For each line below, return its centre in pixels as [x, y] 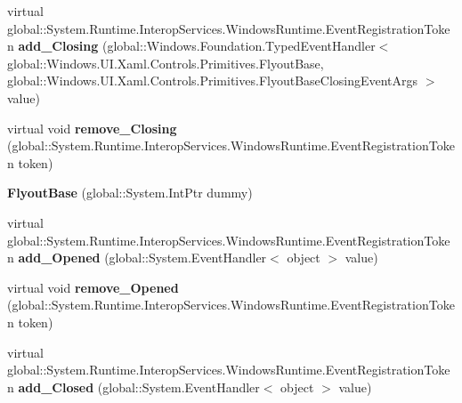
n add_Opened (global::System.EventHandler [137, 258]
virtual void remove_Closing [92, 128]
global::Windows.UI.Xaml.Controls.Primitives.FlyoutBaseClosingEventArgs [213, 81]
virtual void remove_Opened [93, 287]
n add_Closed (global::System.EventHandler [134, 387]
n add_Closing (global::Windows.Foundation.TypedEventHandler [191, 46]
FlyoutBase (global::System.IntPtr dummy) [130, 193]
